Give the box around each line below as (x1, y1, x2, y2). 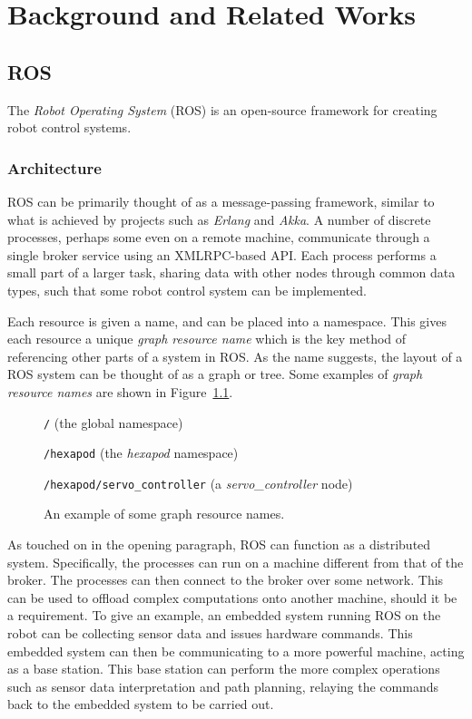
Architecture (7, 156, 102, 179)
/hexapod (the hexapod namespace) (44, 443, 239, 462)
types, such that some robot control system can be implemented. (7, 280, 367, 299)
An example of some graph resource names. (44, 504, 285, 523)
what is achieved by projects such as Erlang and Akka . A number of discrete (7, 209, 431, 228)
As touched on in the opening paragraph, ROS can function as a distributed (7, 535, 431, 554)
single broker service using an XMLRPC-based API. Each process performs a (7, 245, 437, 264)
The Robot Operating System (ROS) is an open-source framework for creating (7, 100, 438, 119)
